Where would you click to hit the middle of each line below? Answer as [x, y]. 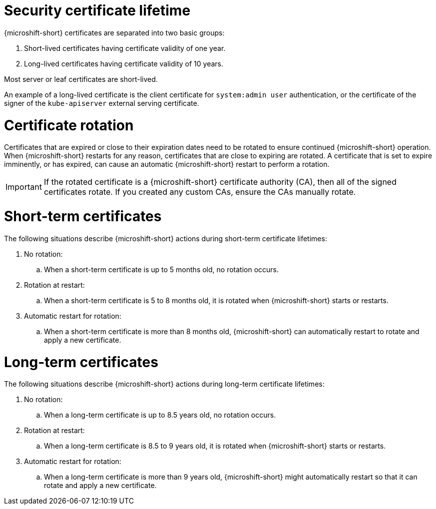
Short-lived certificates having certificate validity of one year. [125, 48]
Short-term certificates [83, 216]
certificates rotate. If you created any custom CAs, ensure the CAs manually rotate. [200, 192]
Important [24, 187]
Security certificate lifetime [97, 10]
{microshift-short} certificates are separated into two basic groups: [114, 32]
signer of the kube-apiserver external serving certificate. [102, 103]
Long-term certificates [81, 362]
